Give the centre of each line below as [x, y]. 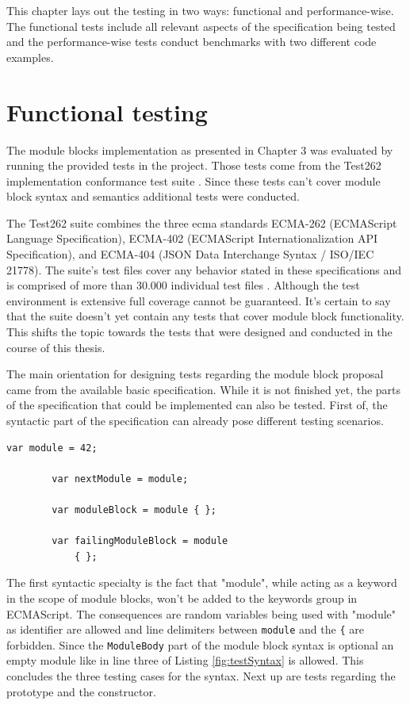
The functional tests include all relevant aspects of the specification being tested [201, 26]
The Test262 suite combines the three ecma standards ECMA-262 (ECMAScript [202, 222]
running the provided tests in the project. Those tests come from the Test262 [194, 165]
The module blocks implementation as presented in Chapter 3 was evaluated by [200, 149]
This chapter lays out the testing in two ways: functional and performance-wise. [200, 10]
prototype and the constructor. [81, 691]
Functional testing [107, 111]
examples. [30, 57]
